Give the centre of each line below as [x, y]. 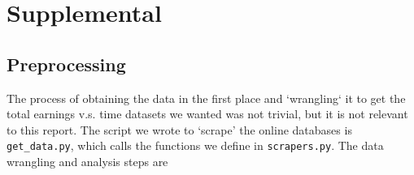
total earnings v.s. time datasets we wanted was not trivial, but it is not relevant [207, 114]
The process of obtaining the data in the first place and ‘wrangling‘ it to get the [206, 98]
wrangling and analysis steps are [87, 162]
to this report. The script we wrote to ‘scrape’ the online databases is [179, 129]
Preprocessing [66, 64]
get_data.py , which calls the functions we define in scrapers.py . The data [195, 145]
